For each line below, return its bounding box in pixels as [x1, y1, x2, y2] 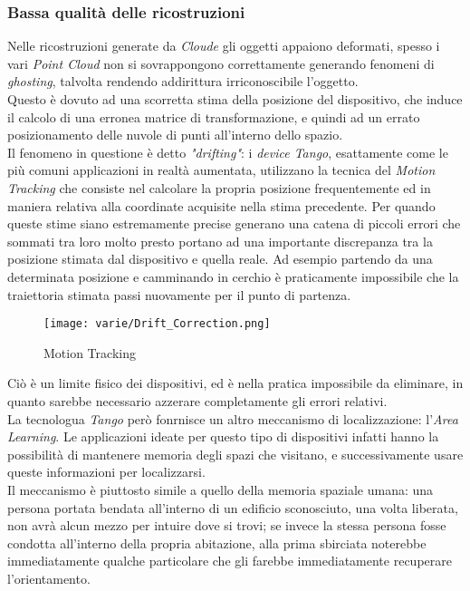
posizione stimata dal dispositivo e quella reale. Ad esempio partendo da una [7, 249, 433, 268]
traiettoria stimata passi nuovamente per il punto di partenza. [7, 285, 351, 304]
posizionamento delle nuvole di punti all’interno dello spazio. [7, 125, 343, 144]
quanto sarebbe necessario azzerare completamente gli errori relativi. [7, 391, 388, 410]
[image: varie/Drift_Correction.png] [43, 317, 271, 331]
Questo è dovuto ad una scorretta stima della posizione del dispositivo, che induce [7, 90, 463, 108]
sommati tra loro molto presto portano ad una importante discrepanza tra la [7, 231, 433, 250]
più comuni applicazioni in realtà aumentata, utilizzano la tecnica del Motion [7, 160, 436, 179]
